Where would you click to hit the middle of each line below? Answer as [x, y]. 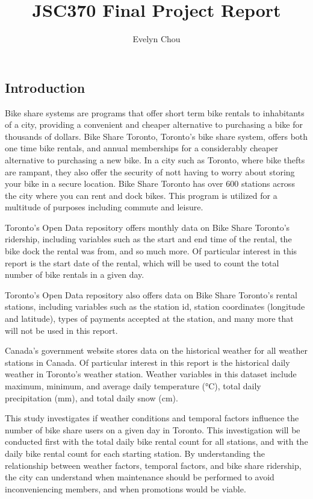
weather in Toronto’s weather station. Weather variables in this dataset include [151, 374]
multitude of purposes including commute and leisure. [104, 207]
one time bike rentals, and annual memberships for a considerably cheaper [141, 148]
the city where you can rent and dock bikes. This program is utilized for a [141, 195]
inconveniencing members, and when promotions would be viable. [126, 488]
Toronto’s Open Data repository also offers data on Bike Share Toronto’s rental [151, 294]
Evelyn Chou [156, 39]
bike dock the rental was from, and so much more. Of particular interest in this [151, 251]
